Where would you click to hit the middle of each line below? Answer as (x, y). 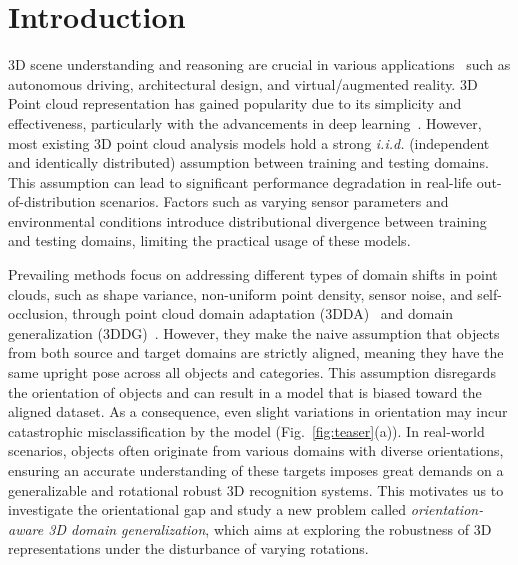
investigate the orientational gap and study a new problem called (207, 509)
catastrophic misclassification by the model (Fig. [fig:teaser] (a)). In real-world (246, 430)
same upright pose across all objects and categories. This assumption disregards (252, 372)
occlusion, (38, 313)
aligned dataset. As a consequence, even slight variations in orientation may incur (258, 411)
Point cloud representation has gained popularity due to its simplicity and (235, 103)
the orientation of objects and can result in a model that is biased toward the (245, 391)
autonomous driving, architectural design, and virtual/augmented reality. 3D (243, 83)
